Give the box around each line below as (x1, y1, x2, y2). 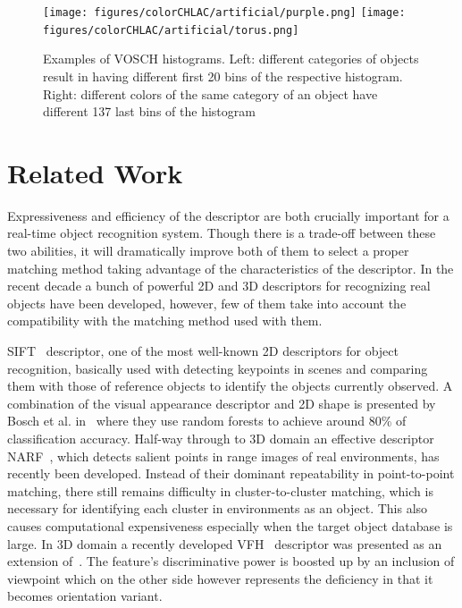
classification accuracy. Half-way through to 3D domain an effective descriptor (7, 428, 434, 447)
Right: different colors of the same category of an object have (43, 84, 378, 103)
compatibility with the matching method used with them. (7, 311, 323, 330)
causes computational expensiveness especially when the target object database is (7, 516, 453, 535)
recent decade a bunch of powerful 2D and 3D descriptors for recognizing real (7, 276, 431, 295)
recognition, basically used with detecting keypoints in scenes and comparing (7, 359, 428, 377)
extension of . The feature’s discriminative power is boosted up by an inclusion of (7, 552, 455, 570)
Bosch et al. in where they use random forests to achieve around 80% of (7, 411, 407, 430)
